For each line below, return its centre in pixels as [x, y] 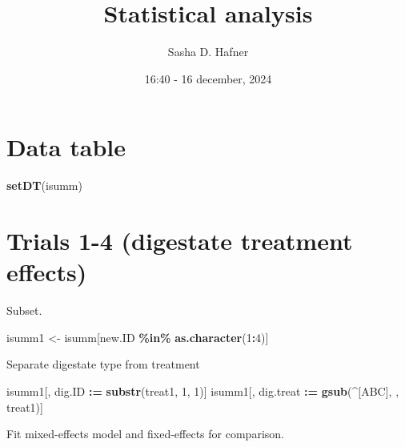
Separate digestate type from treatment [103, 364]
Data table [66, 147]
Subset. [24, 310]
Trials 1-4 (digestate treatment [180, 241]
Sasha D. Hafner [208, 52]
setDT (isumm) [44, 185]
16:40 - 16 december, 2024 [208, 78]
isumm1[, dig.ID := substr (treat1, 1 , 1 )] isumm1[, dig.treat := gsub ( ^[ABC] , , [203, 391]
